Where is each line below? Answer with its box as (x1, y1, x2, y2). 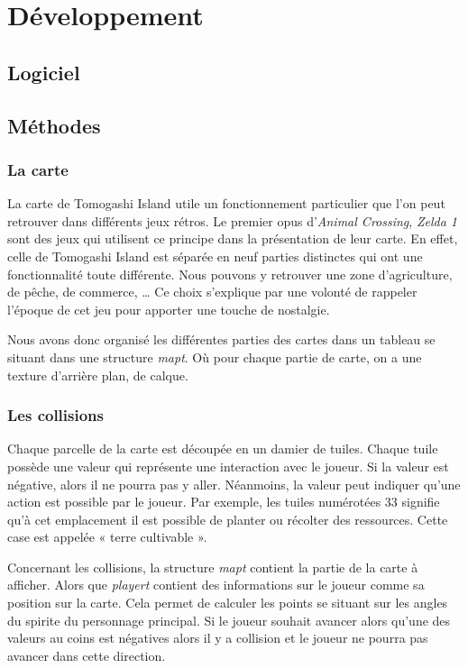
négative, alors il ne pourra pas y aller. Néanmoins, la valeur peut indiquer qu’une (7, 474, 461, 493)
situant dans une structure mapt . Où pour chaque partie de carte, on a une (7, 347, 422, 366)
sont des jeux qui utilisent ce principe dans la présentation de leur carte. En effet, (7, 229, 458, 248)
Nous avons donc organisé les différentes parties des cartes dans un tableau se (7, 330, 436, 349)
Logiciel (7, 58, 80, 86)
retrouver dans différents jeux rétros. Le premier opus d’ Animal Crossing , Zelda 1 (7, 211, 457, 230)
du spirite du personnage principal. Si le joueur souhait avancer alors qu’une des (7, 610, 451, 629)
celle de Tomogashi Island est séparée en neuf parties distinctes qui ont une (7, 246, 423, 265)
